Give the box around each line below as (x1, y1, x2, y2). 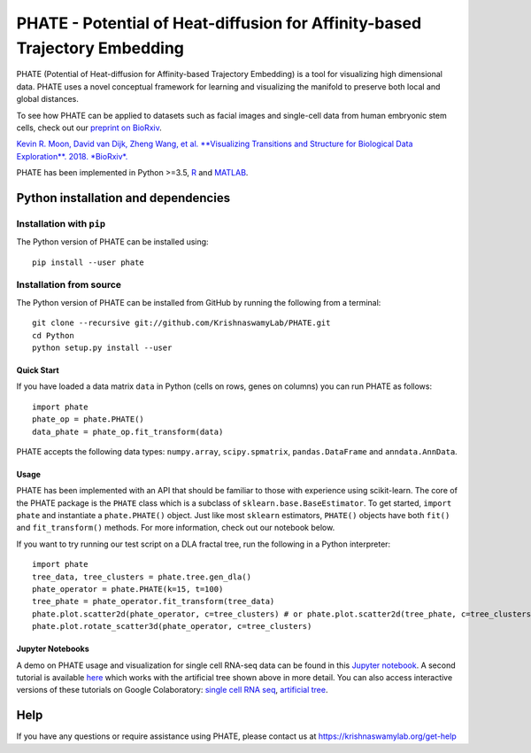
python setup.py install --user (32, 342, 173, 353)
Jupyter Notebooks (16, 643, 90, 655)
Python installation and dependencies (16, 190, 230, 206)
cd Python (32, 330, 74, 340)
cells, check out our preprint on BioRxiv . (16, 122, 163, 133)
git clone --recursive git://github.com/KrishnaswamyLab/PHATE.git (32, 318, 331, 328)
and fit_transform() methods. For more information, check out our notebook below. (16, 523, 335, 533)
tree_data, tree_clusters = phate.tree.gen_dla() (32, 571, 252, 582)
